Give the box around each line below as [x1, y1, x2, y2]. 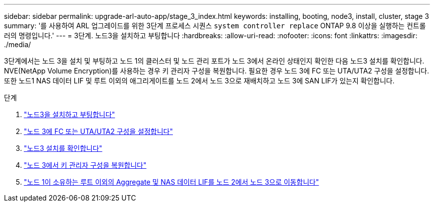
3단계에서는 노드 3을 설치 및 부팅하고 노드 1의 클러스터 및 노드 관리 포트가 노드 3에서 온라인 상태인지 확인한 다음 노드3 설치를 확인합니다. [4, 57, 425, 65]
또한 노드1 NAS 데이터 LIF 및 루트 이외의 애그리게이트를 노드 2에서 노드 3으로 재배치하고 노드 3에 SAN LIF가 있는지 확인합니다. [4, 76, 395, 85]
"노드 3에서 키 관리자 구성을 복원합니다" [24, 161, 147, 169]
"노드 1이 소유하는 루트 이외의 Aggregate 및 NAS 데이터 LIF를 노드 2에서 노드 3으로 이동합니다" [24, 178, 319, 186]
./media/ [4, 40, 31, 49]
